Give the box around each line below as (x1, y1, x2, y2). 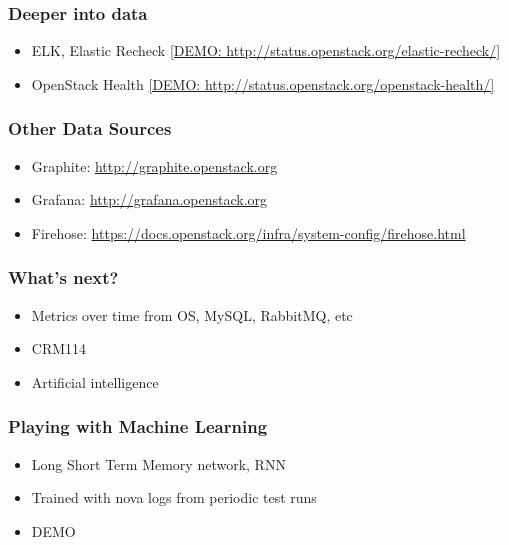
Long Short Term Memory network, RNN (31, 453, 286, 474)
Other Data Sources (8, 116, 172, 141)
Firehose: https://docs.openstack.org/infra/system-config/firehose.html (31, 222, 466, 243)
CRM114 (31, 338, 87, 359)
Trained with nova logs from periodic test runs (31, 487, 317, 508)
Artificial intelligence (31, 371, 159, 392)
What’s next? (8, 265, 119, 290)
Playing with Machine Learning (8, 414, 268, 439)
